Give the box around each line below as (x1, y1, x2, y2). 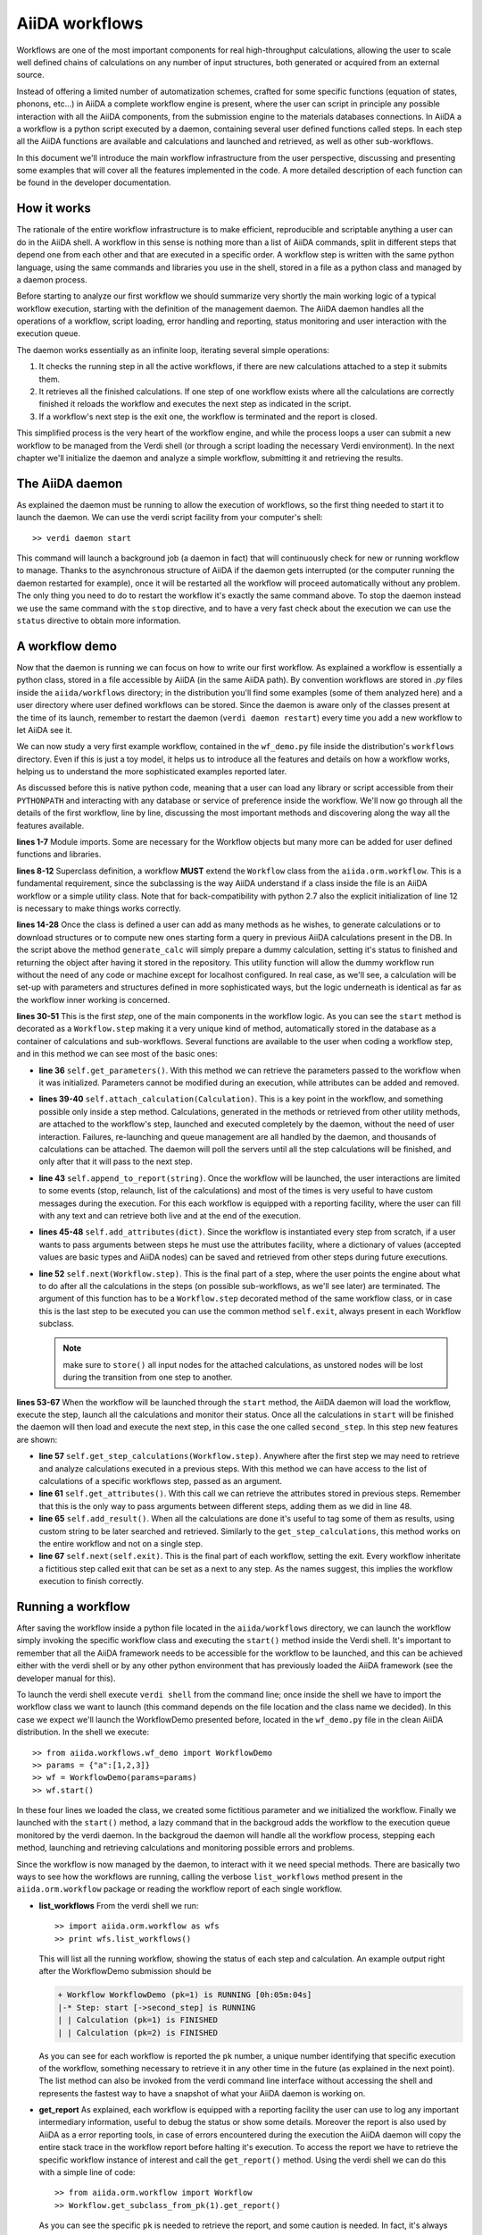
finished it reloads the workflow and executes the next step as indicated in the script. (38, 399, 352, 409)
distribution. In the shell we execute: (16, 1726, 150, 1738)
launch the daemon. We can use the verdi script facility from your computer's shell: (16, 512, 323, 523)
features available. (16, 820, 85, 831)
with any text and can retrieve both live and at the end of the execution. (38, 1210, 302, 1220)
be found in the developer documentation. (16, 177, 171, 188)
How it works (16, 201, 91, 216)
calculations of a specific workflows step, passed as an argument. (38, 1475, 283, 1486)
